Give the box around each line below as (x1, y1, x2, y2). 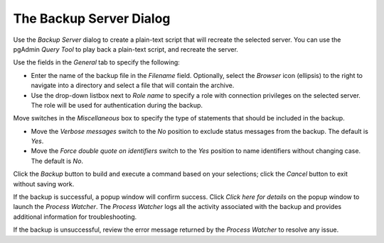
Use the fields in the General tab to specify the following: (13, 58, 181, 67)
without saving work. (13, 179, 75, 188)
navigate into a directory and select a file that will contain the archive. (31, 81, 235, 90)
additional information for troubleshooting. (13, 213, 137, 221)
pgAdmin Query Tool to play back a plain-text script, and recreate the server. (13, 45, 238, 53)
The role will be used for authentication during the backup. (31, 101, 203, 109)
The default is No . (31, 157, 84, 165)
